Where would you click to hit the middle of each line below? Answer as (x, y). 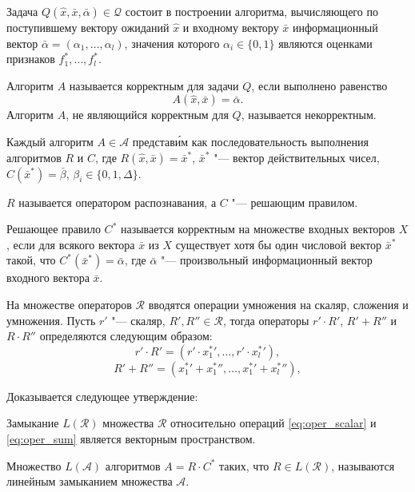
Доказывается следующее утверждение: (102, 396)
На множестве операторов (69, 304)
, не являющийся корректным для (147, 115)
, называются (363, 465)
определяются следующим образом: (126, 336)
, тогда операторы (266, 320)
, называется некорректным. (309, 115)
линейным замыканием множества (90, 481)
